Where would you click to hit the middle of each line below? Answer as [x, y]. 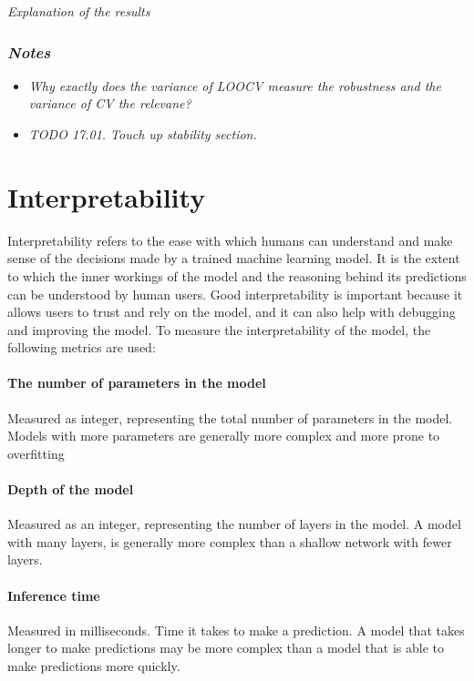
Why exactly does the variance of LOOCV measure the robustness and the [235, 85]
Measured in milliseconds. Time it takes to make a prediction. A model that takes [236, 630]
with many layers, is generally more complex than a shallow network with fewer [230, 541]
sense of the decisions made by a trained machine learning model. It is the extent [234, 258]
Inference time [54, 595]
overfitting [36, 453]
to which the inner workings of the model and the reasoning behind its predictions [237, 275]
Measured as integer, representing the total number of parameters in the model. [230, 417]
